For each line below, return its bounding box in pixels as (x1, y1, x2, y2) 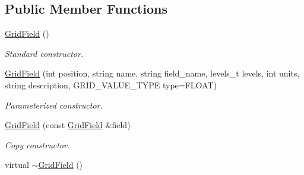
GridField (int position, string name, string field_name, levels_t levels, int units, (5, 67, 300, 79)
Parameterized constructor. (5, 98, 103, 111)
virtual (5, 158, 29, 171)
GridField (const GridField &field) (5, 119, 131, 131)
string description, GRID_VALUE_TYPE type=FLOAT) (5, 78, 217, 91)
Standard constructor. (5, 47, 84, 59)
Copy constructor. (5, 138, 70, 151)
